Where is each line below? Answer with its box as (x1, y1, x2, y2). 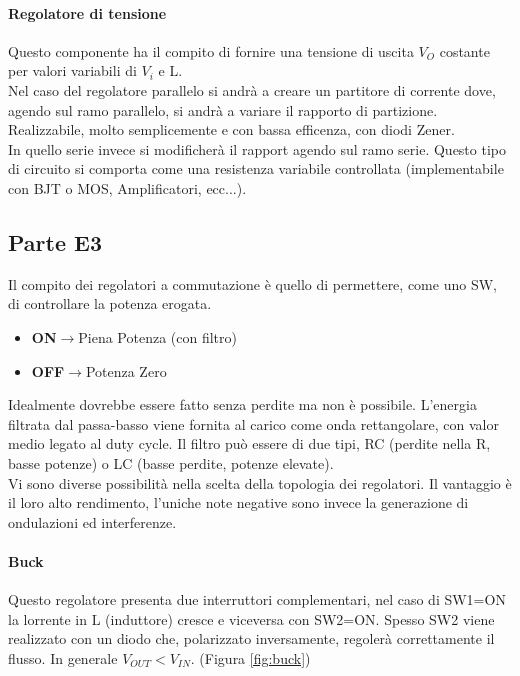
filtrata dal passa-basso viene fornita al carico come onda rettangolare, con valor (8, 413, 499, 434)
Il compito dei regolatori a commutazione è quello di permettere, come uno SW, (8, 273, 497, 294)
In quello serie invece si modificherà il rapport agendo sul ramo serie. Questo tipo (8, 138, 506, 159)
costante (439, 40, 490, 61)
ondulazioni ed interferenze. (8, 511, 177, 532)
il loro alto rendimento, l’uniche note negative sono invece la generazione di (8, 492, 469, 513)
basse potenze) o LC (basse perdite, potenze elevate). (8, 452, 334, 473)
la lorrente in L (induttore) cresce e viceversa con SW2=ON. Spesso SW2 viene (8, 608, 495, 629)
